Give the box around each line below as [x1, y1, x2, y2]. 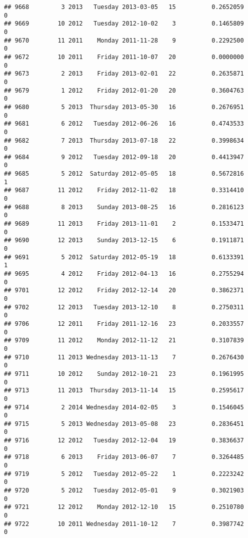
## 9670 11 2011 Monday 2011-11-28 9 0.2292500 [4, 37, 244, 44]
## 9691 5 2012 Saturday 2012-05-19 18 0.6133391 [4, 253, 244, 261]
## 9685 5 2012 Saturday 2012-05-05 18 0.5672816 [4, 170, 244, 178]
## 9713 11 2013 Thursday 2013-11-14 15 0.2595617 [4, 387, 244, 394]
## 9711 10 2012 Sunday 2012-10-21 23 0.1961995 [4, 370, 244, 377]
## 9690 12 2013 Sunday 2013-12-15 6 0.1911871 [4, 237, 244, 244]
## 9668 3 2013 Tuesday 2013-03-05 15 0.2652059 [4, 4, 244, 11]
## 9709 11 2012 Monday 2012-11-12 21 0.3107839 [4, 337, 244, 344]
